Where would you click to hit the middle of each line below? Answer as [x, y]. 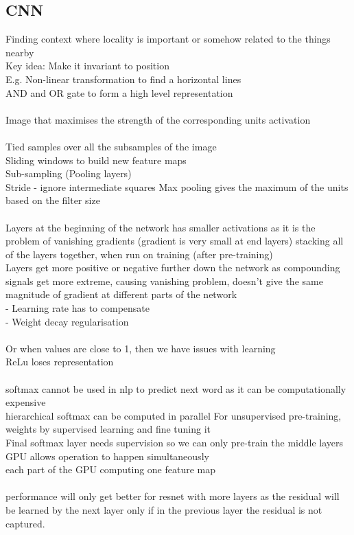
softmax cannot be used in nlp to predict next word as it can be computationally [176, 388]
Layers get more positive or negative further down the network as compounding [173, 267]
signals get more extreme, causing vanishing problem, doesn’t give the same [164, 281]
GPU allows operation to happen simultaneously [107, 456]
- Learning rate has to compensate [78, 308]
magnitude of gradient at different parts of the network [121, 294]
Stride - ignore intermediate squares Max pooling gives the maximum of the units [177, 186]
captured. [25, 523]
